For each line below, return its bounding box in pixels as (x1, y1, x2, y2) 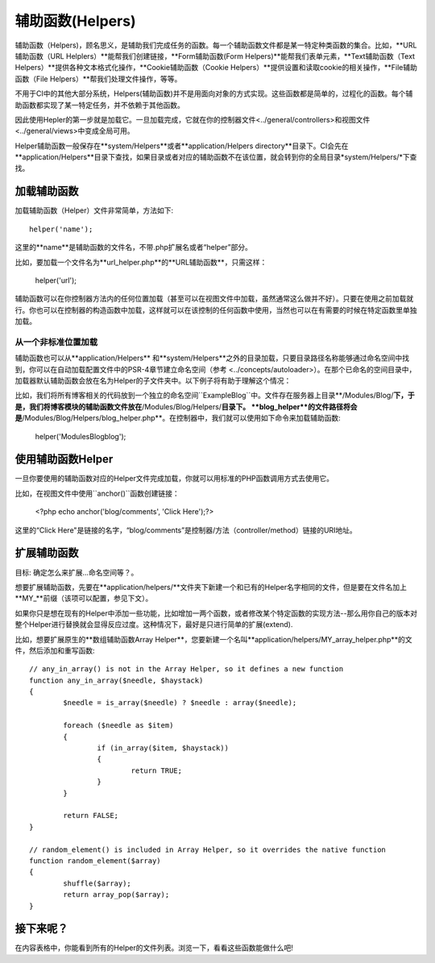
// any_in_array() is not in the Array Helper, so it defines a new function (29, 665, 344, 674)
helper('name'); (29, 224, 93, 234)
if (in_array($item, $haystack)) (97, 744, 230, 753)
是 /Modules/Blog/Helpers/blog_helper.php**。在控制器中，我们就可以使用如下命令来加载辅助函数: (14, 413, 342, 423)
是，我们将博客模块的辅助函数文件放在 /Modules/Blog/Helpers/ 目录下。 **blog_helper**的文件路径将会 (14, 401, 358, 411)
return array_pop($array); (63, 890, 170, 899)
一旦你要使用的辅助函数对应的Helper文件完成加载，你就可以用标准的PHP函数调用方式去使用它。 (14, 474, 334, 484)
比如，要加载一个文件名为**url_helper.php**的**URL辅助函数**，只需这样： (14, 257, 267, 267)
